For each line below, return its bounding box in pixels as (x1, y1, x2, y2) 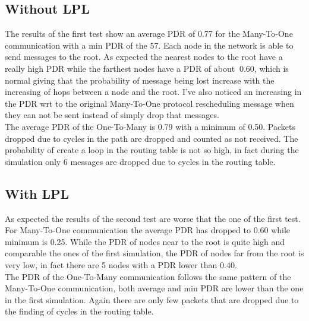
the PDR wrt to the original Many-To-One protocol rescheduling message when (5, 97, 294, 109)
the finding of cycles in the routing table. (5, 305, 154, 317)
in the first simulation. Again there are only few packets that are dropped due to (5, 293, 299, 306)
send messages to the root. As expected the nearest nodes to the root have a (5, 50, 283, 63)
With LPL (5, 184, 70, 202)
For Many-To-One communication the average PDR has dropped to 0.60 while (5, 224, 291, 236)
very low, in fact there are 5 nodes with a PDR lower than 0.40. (5, 258, 237, 271)
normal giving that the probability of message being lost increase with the (5, 74, 275, 86)
